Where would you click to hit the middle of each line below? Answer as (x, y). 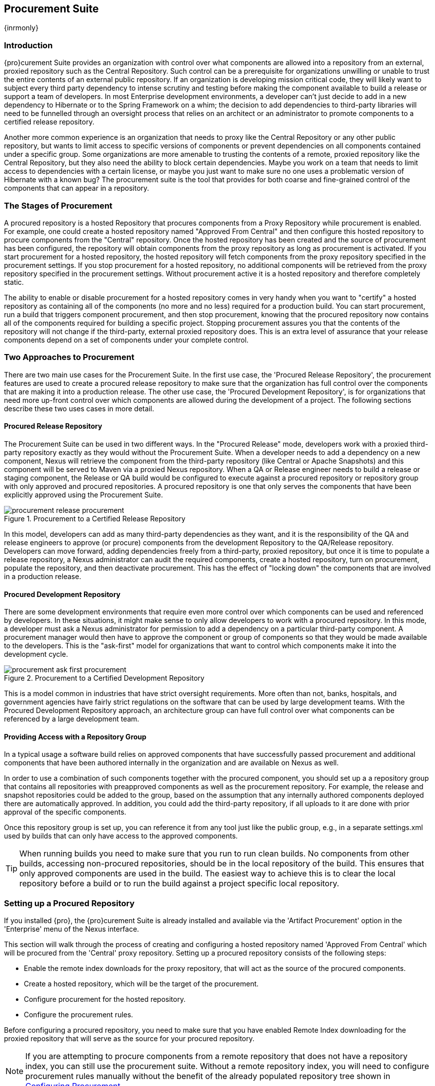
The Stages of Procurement (58, 205)
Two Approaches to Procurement (69, 357)
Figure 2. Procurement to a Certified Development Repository (104, 678)
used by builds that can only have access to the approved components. (121, 836)
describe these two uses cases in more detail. (79, 408)
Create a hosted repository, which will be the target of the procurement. (141, 984)
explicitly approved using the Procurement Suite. (84, 494)
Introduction (28, 45)
